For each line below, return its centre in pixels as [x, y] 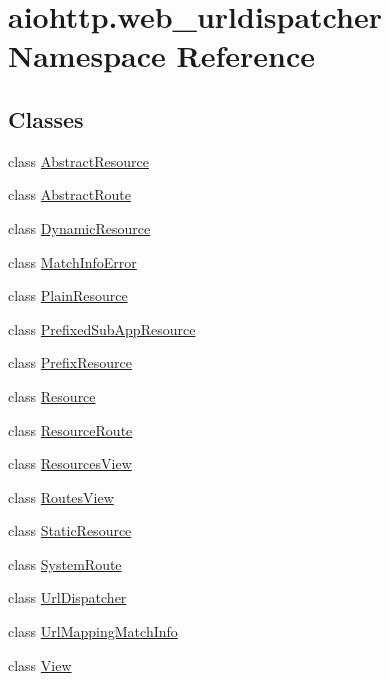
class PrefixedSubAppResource [102, 328]
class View [40, 664]
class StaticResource [70, 530]
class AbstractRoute [69, 194]
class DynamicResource [79, 227]
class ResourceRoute [70, 429]
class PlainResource [68, 295]
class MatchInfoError [72, 261]
